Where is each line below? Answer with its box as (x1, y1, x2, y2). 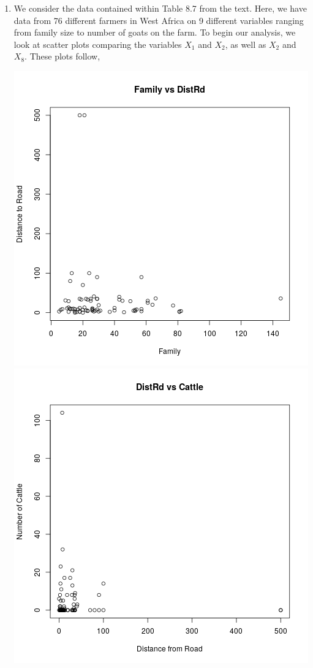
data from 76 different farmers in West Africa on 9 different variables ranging (13, 13, 304, 26)
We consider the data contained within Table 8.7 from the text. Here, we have (13, 2, 307, 14)
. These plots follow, (25, 50, 100, 63)
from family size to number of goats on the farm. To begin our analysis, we (13, 26, 296, 39)
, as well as (225, 37, 266, 50)
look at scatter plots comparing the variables (13, 37, 182, 50)
